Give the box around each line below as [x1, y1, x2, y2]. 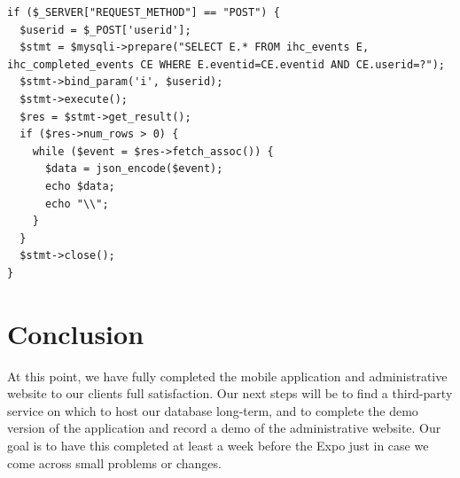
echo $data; [44, 179, 115, 192]
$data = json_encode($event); [44, 162, 223, 176]
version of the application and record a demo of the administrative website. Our [7, 419, 441, 437]
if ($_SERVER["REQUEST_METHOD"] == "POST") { [7, 6, 280, 19]
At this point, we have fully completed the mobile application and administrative [7, 366, 448, 385]
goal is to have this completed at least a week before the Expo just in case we [7, 436, 429, 454]
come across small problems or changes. [7, 453, 222, 472]
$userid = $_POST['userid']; [19, 23, 191, 36]
